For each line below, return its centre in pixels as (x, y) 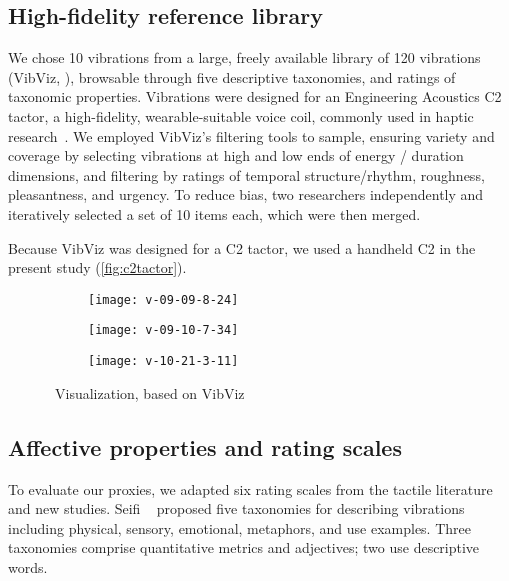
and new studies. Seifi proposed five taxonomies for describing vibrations (236, 508)
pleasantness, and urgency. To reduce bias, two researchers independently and (246, 194)
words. (28, 566)
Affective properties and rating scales (205, 446)
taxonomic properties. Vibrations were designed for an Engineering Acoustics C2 (255, 96)
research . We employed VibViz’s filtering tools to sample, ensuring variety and (251, 135)
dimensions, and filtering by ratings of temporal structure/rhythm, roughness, (246, 174)
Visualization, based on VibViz (149, 392)
